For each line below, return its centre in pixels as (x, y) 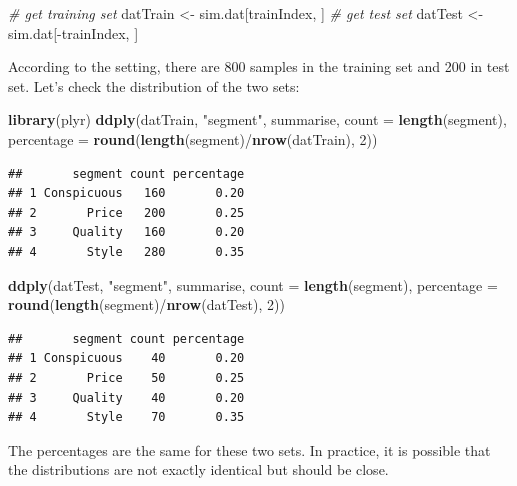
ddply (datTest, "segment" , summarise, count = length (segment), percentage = (253, 284)
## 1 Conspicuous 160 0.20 (126, 193)
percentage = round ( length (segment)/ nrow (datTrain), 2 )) (193, 138)
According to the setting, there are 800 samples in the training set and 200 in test (259, 66)
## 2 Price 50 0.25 (126, 377)
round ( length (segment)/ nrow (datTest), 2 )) (146, 304)
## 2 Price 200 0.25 (126, 212)
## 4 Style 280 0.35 (126, 251)
